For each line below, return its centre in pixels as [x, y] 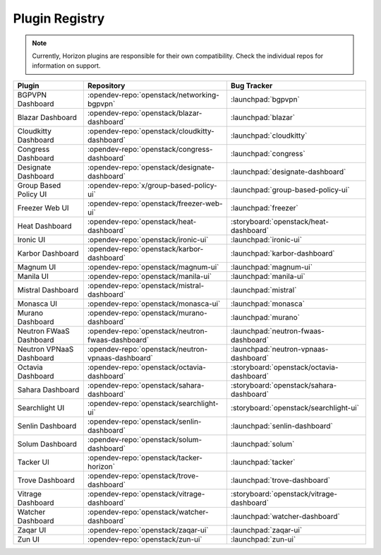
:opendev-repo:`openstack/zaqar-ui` [148, 530]
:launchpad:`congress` [268, 153]
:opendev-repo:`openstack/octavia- [146, 367]
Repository [106, 85]
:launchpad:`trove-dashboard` [280, 480]
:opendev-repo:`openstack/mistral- [146, 285]
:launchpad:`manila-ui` [268, 276]
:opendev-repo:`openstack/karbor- [145, 249]
